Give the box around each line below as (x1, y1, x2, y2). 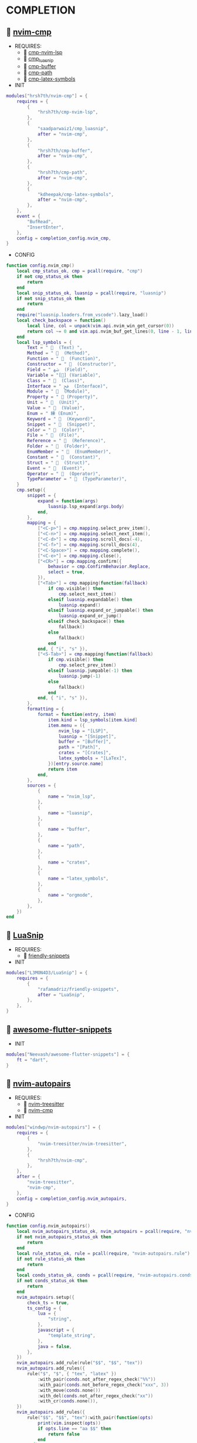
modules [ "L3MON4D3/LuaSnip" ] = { (6, 970, 88, 976)
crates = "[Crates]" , (58, 750, 111, 756)
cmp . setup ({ (16, 487, 46, 493)
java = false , (37, 1344, 72, 1349)
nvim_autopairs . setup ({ (16, 1294, 75, 1300)
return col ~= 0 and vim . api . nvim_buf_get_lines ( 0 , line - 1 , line (27, 328, 195, 334)
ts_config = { (27, 1305, 62, 1311)
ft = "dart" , (16, 1057, 49, 1063)
